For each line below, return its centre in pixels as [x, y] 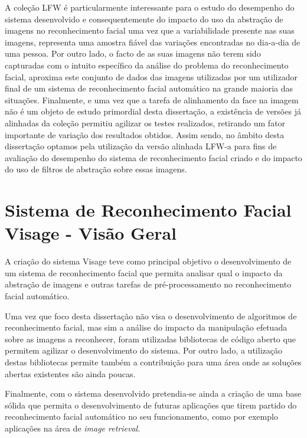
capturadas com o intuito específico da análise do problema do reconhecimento [147, 65]
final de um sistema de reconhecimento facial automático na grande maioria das [149, 88]
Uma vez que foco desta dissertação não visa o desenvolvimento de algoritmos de [151, 316]
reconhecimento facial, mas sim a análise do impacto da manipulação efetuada [146, 327]
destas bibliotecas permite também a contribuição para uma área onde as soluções [153, 362]
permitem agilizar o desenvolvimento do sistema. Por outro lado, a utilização [143, 350]
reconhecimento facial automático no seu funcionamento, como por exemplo [141, 416]
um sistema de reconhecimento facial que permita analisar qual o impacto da [144, 272]
